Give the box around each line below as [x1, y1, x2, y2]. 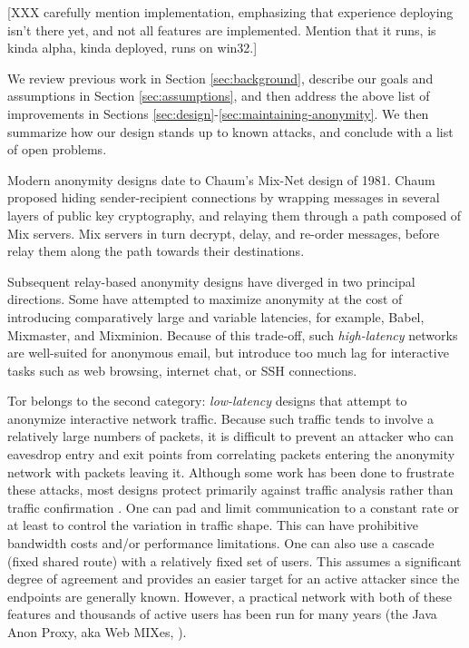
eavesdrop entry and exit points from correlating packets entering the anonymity [7, 445, 455, 464]
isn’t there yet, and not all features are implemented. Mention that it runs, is [7, 20, 436, 39]
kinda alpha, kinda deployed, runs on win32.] [7, 38, 258, 57]
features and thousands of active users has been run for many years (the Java [7, 604, 437, 623]
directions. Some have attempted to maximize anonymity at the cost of [7, 290, 403, 309]
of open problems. [7, 140, 107, 159]
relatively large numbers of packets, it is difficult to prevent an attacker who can [7, 427, 454, 446]
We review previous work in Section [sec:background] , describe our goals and [7, 68, 434, 87]
